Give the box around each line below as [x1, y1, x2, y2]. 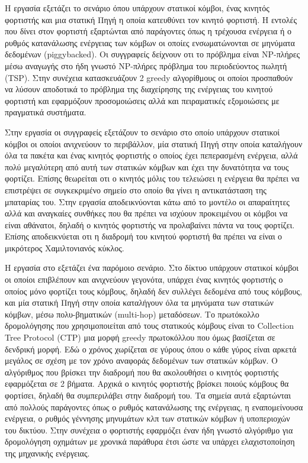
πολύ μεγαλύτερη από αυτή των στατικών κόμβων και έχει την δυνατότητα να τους [5, 160, 289, 173]
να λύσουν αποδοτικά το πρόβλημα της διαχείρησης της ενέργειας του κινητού [5, 83, 273, 95]
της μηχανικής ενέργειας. [5, 446, 90, 459]
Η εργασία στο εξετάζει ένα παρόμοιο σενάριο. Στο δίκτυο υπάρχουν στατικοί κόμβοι [5, 261, 299, 274]
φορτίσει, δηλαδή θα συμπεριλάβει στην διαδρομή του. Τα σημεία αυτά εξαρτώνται [5, 389, 291, 401]
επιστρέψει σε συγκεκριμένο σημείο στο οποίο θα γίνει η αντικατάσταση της [5, 183, 267, 196]
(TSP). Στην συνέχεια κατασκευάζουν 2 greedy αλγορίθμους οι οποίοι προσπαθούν [5, 71, 293, 83]
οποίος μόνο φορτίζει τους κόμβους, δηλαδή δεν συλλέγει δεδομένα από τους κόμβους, [5, 284, 302, 297]
